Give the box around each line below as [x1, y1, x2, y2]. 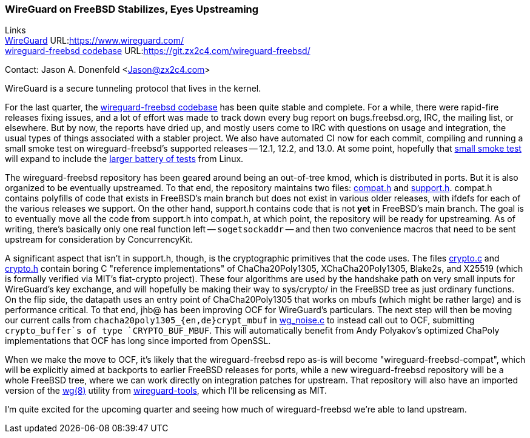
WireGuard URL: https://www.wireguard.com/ [5, 35, 184, 46]
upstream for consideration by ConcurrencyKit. [5, 234, 193, 245]
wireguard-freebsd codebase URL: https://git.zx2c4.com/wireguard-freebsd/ [5, 45, 310, 56]
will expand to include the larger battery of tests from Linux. [5, 153, 244, 164]
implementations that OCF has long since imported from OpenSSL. [5, 335, 271, 346]
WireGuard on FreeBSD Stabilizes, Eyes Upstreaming [5, 3, 259, 15]
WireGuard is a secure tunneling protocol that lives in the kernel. [5, 83, 261, 94]
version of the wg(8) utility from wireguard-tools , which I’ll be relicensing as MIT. [5, 385, 327, 396]
